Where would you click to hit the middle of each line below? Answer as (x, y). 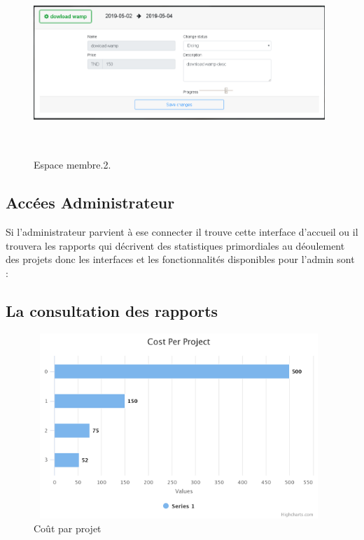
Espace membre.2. (72, 165)
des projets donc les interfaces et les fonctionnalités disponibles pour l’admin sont (180, 259)
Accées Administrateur (90, 202)
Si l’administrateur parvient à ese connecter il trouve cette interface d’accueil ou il (182, 231)
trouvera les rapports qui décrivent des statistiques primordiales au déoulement (175, 245)
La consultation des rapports (112, 310)
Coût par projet (68, 528)
